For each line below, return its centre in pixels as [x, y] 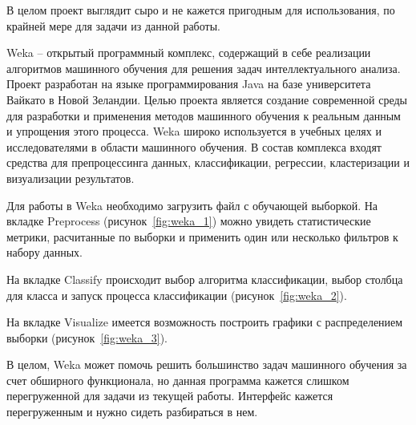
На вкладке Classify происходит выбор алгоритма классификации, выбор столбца [205, 279]
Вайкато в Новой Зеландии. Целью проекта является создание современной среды [207, 99]
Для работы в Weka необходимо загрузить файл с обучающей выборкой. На [192, 205]
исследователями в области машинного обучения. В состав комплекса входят [194, 146]
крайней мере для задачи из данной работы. [113, 25]
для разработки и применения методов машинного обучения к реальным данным [204, 115]
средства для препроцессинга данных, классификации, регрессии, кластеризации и [208, 162]
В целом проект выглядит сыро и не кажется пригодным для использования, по [201, 10]
